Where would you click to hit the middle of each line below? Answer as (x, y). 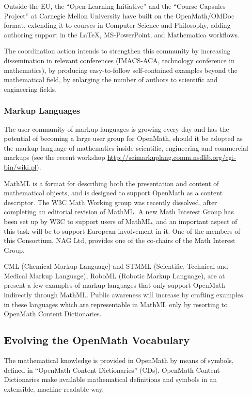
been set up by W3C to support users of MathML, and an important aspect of (121, 221)
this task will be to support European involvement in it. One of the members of (122, 231)
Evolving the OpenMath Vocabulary (97, 340)
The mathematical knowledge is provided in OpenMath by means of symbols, (119, 360)
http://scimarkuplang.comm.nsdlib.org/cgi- (172, 157)
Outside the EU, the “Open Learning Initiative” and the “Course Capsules (115, 6)
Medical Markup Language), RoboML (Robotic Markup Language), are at (115, 275)
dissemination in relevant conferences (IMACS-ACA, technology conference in (119, 60)
